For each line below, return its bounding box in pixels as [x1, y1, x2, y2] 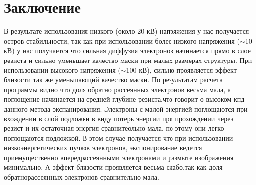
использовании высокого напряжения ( [4, 64, 121, 75]
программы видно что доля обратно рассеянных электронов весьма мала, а [4, 84, 231, 94]
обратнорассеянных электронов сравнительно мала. [4, 172, 159, 182]
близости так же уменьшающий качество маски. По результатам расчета [4, 74, 223, 85]
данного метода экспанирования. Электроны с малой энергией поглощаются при [4, 103, 248, 114]
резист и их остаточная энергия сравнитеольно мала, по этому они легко [4, 123, 224, 133]
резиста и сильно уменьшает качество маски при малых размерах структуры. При [4, 55, 252, 65]
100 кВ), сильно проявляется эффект [126, 64, 237, 75]
